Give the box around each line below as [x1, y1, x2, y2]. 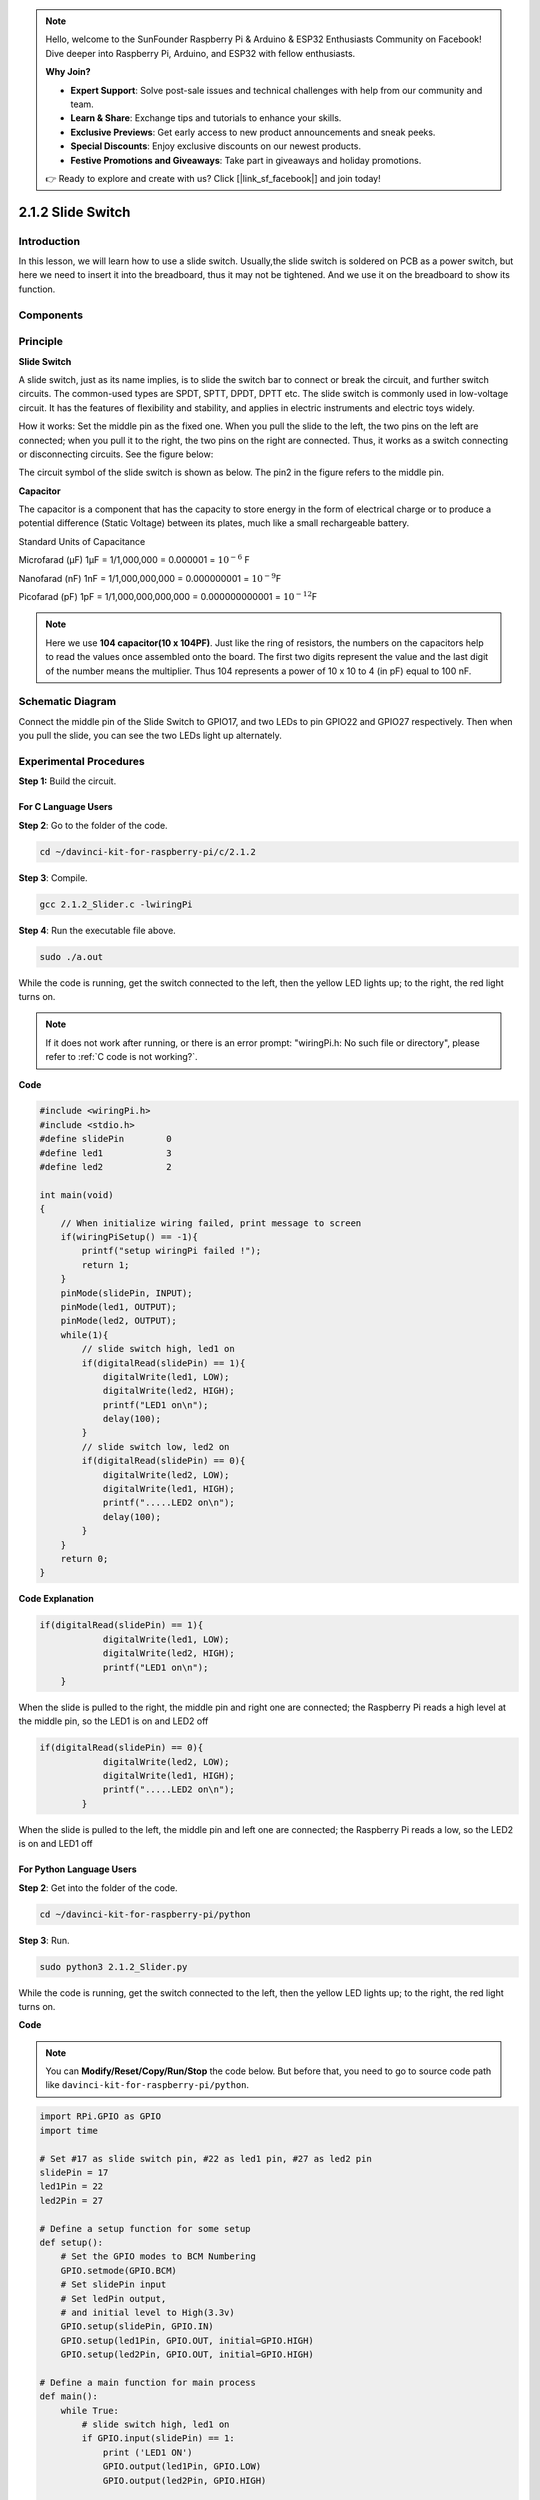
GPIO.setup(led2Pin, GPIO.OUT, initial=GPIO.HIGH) [60, 2349, 314, 2360]
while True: [60, 2405, 120, 2416]
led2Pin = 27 [39, 2195, 104, 2206]
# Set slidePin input [60, 2279, 167, 2290]
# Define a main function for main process [39, 2376, 257, 2388]
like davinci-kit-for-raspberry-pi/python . [45, 2079, 250, 2091]
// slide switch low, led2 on [81, 1441, 230, 1452]
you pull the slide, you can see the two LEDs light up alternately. [18, 730, 282, 742]
